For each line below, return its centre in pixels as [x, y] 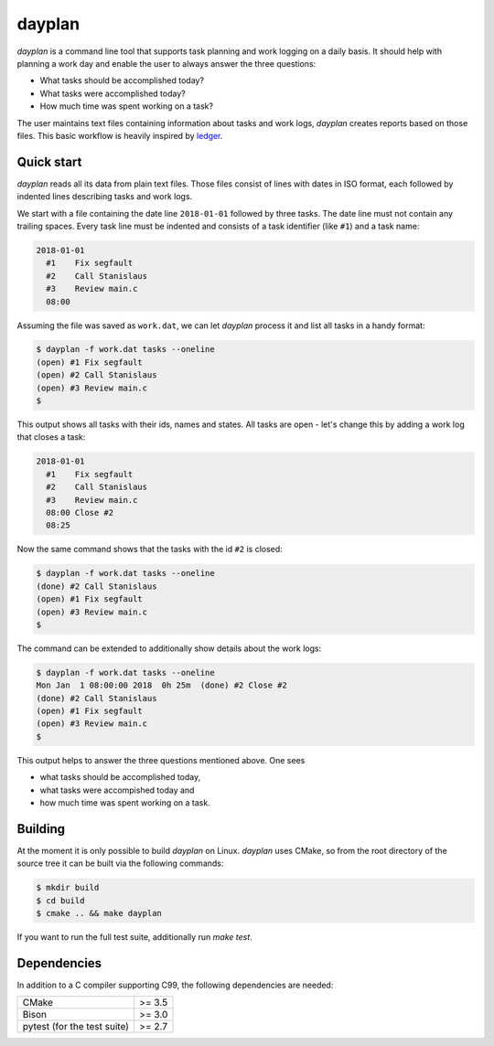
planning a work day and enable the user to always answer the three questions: [166, 63]
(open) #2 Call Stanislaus [97, 375]
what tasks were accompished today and [117, 790]
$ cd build [60, 900]
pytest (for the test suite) [76, 1027]
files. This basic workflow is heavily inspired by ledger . [120, 135]
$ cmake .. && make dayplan [99, 913]
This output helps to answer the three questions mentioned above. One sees [161, 760]
